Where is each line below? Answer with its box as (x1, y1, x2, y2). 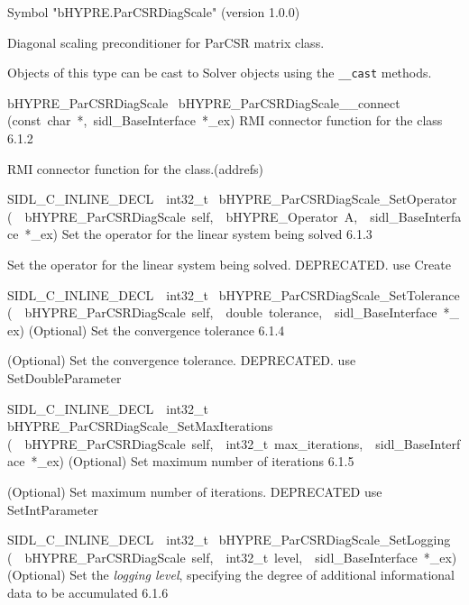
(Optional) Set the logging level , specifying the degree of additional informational (7, 565, 455, 584)
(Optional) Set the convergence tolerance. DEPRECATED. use (7, 351, 356, 370)
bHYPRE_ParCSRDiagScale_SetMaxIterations (7, 417, 273, 435)
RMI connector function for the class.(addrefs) (7, 159, 264, 178)
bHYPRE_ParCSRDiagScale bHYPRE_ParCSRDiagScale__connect (7, 93, 400, 112)
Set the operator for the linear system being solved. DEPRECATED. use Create (7, 255, 451, 273)
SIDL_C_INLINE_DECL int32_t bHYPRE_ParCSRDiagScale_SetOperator (7, 189, 457, 208)
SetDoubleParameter (7, 368, 122, 387)
